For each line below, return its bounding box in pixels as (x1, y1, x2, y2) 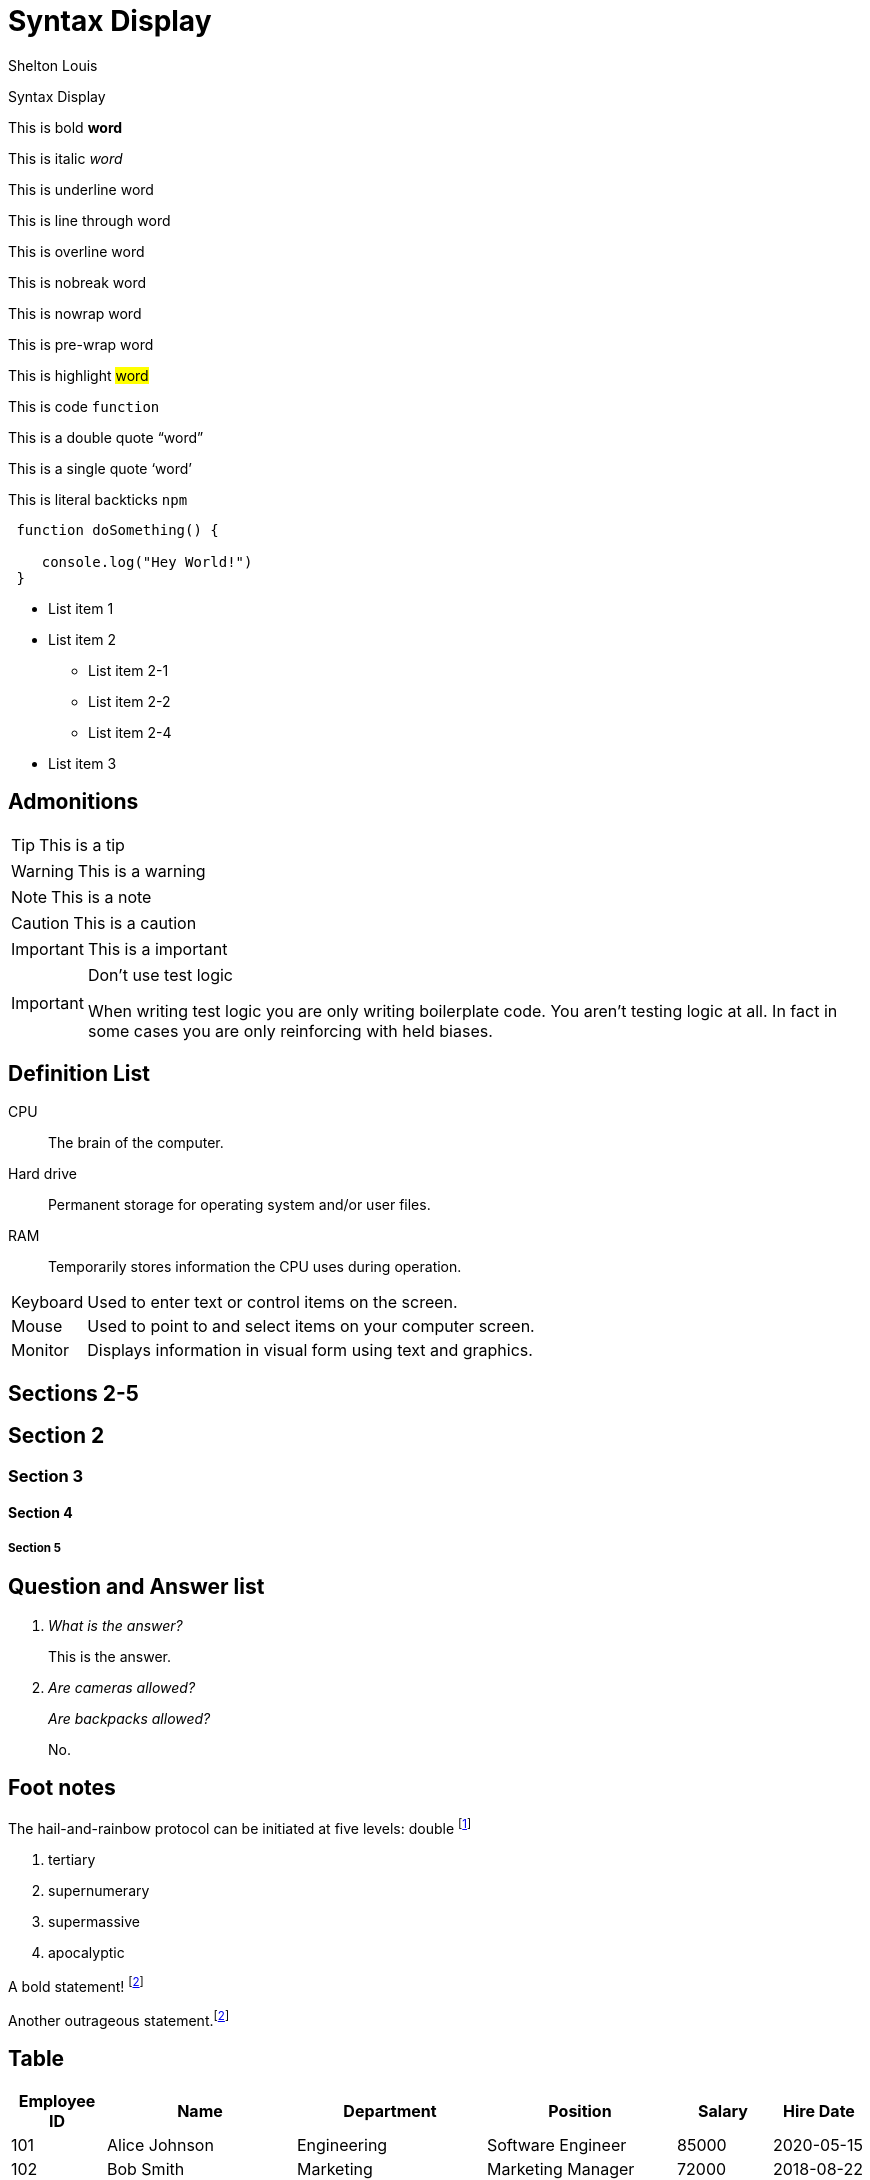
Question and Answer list (8, 1574, 265, 1600)
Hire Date (783, 2101, 855, 2122)
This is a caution (73, 912, 197, 933)
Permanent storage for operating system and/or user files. (48, 1196, 431, 1214)
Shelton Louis (8, 56, 98, 74)
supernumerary (48, 1882, 150, 1900)
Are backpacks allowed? (48, 1709, 211, 1727)
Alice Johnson (106, 2135, 214, 2156)
